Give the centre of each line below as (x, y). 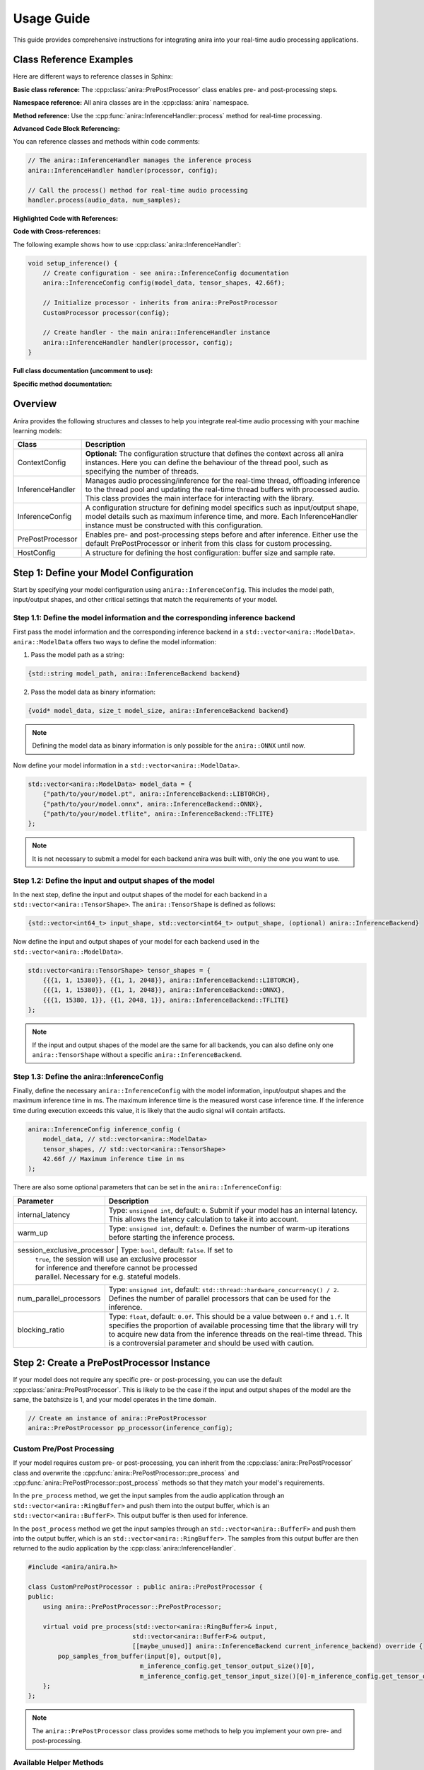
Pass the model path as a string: (78, 655)
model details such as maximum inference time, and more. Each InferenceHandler (222, 517)
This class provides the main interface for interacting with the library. (200, 498)
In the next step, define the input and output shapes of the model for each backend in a (140, 894)
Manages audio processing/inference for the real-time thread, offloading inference (223, 481)
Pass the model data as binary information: (93, 692)
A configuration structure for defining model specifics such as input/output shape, (222, 508)
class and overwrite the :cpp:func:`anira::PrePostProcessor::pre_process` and (126, 1473)
